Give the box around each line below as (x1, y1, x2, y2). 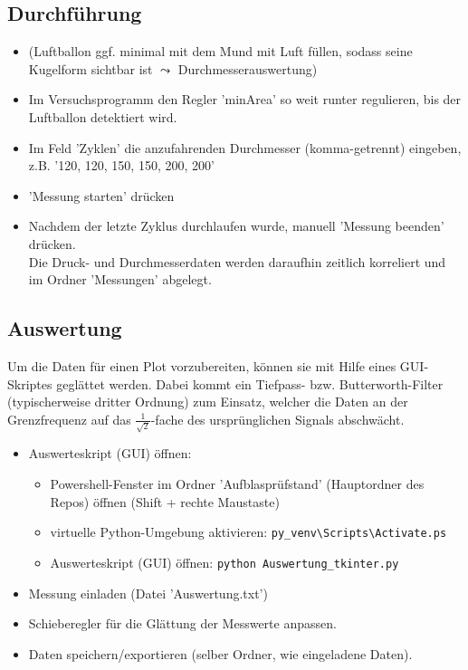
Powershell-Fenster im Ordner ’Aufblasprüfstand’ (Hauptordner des (50, 474, 425, 493)
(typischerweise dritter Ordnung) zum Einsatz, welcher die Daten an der (7, 392, 408, 411)
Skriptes (7, 374, 53, 393)
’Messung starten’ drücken (28, 186, 175, 205)
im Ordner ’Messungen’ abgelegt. (28, 270, 212, 289)
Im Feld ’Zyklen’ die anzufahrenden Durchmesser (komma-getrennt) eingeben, (28, 138, 462, 157)
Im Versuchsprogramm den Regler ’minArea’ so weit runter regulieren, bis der (28, 90, 462, 109)
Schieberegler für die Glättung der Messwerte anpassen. (28, 614, 337, 633)
